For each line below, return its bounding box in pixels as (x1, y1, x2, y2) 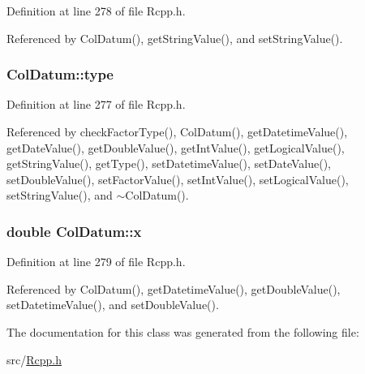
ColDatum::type (6, 64, 114, 84)
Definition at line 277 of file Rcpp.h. (6, 96, 186, 113)
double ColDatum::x (6, 221, 142, 241)
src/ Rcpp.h (6, 350, 62, 368)
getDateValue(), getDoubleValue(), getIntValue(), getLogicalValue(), (6, 139, 345, 156)
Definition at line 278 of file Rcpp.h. (6, 2, 186, 19)
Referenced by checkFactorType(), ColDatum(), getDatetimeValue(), (6, 123, 348, 140)
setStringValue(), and (6, 187, 113, 204)
